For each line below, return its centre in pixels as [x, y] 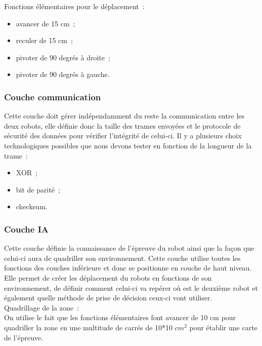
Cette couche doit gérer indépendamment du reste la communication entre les [124, 116]
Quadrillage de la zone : [41, 307]
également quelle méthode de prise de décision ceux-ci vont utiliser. [108, 298]
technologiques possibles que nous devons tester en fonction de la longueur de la [128, 145]
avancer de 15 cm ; [46, 23]
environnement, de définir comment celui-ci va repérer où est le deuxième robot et [131, 287]
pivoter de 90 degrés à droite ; [63, 57]
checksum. [32, 206]
